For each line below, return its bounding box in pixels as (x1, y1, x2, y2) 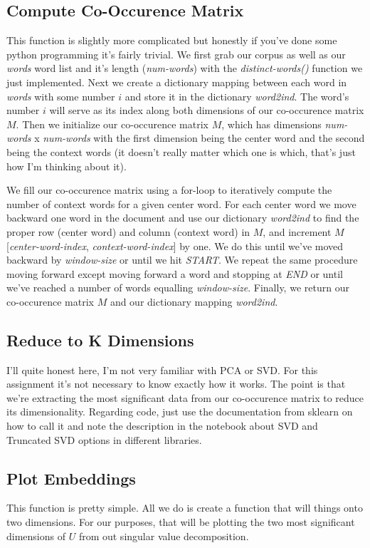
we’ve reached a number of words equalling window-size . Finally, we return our (6, 280, 349, 295)
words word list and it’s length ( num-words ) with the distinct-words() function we (6, 61, 363, 76)
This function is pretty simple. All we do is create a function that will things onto (6, 500, 363, 515)
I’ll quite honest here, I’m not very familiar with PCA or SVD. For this (6, 362, 318, 377)
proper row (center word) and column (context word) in (6, 224, 250, 239)
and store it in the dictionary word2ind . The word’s (125, 88, 349, 103)
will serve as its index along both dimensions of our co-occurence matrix (49, 103, 364, 118)
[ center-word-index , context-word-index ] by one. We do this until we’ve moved (6, 238, 344, 253)
